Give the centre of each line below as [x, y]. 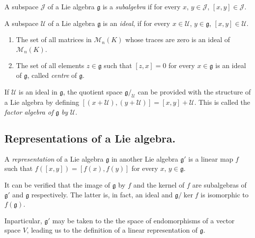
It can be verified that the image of [57, 184]
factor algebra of [29, 111]
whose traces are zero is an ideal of [178, 39]
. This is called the [222, 102]
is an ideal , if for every [137, 23]
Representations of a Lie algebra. [90, 138]
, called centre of [52, 75]
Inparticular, [23, 220]
